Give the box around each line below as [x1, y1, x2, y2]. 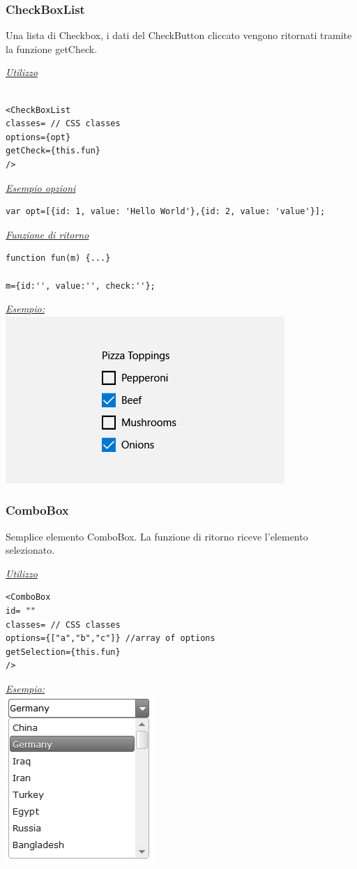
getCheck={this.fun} [6, 146, 101, 156]
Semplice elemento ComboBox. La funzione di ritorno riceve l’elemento [6, 529, 308, 543]
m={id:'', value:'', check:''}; [6, 280, 155, 291]
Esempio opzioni [6, 180, 76, 195]
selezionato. [6, 543, 55, 557]
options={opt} [6, 132, 71, 142]
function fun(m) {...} [6, 253, 111, 264]
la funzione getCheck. [6, 41, 98, 56]
